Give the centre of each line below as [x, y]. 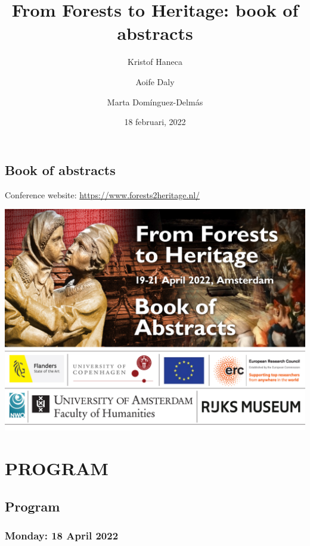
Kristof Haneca [155, 62]
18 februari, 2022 [155, 122]
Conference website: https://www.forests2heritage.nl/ [103, 194]
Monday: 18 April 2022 [62, 535]
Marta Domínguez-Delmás [155, 102]
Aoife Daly [155, 81]
